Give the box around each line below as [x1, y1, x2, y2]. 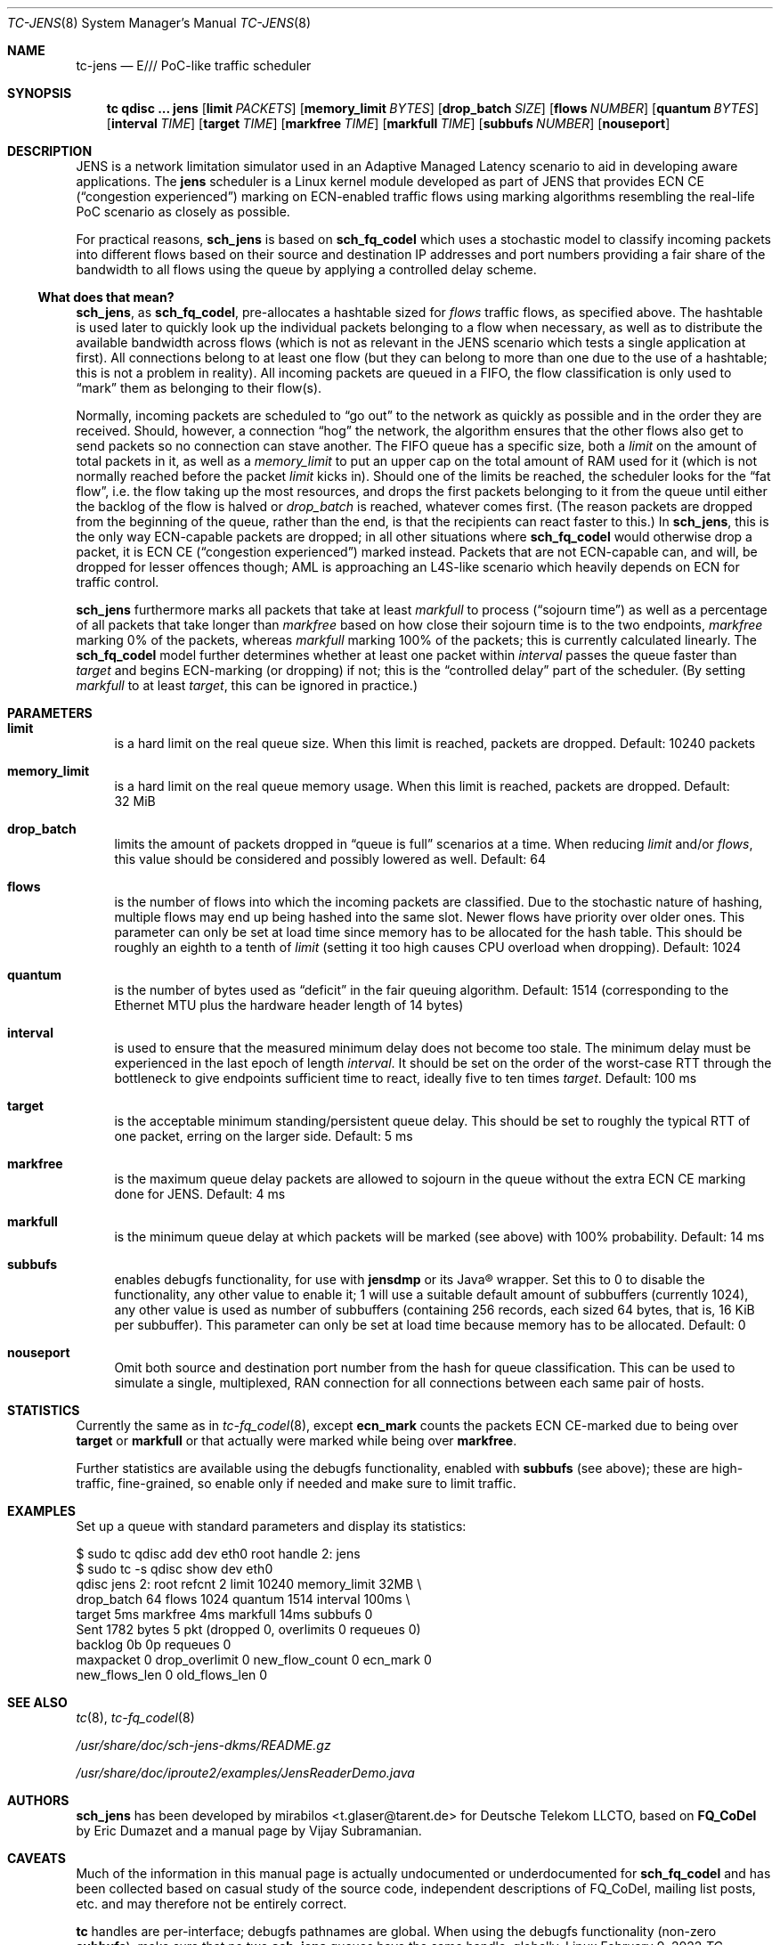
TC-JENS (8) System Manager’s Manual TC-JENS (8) [7, 15, 311, 30]
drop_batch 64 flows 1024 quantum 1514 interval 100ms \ [76, 1591, 410, 1607]
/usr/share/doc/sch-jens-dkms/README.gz [76, 1737, 331, 1753]
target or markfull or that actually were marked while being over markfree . [76, 1433, 517, 1448]
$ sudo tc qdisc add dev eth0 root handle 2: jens [76, 1546, 361, 1561]
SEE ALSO [7, 1695, 68, 1710]
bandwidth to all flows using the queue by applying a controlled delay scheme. [76, 262, 537, 277]
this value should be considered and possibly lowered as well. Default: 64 [114, 851, 546, 867]
